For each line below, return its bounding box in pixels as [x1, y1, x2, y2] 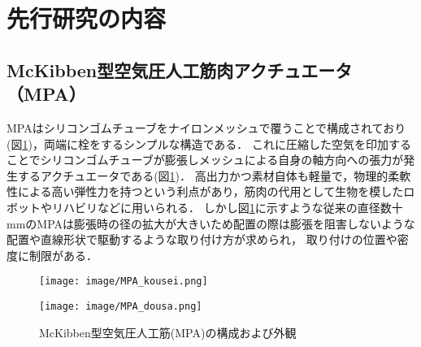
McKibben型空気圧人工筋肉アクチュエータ [7, 57, 353, 82]
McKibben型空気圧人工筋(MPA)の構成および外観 [39, 323, 297, 340]
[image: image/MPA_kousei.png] [39, 275, 208, 288]
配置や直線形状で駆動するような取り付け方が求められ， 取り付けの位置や [7, 231, 397, 248]
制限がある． [28, 246, 98, 263]
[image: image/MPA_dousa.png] [39, 300, 202, 312]
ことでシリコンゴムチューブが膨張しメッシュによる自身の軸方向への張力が [7, 151, 404, 168]
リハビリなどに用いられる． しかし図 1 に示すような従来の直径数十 [51, 198, 403, 215]
